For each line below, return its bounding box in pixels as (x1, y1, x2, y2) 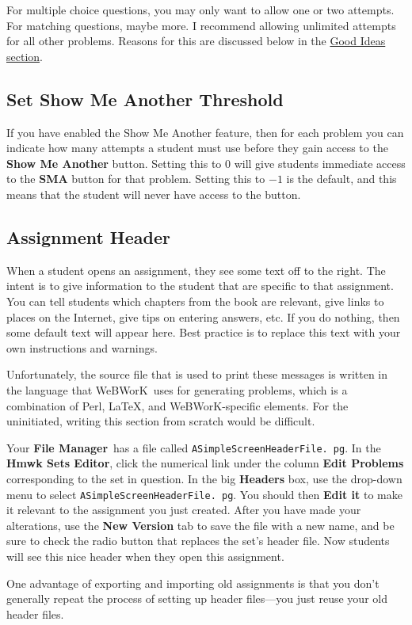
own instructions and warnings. (6, 339, 158, 356)
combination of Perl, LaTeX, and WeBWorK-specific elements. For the (6, 397, 349, 413)
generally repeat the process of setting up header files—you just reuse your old (6, 590, 387, 607)
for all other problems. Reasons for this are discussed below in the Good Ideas (6, 32, 386, 49)
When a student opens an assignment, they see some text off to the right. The (6, 261, 386, 278)
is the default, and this (286, 170, 397, 187)
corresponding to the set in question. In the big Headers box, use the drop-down (6, 470, 402, 486)
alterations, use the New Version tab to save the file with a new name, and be (6, 516, 395, 533)
